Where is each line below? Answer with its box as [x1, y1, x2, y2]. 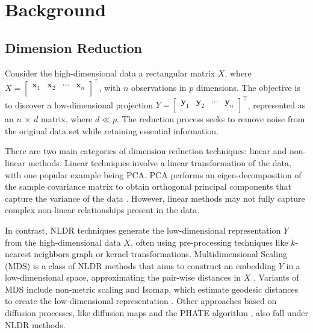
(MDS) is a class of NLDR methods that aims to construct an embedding [5, 259, 276, 272]
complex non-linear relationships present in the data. [5, 204, 200, 216]
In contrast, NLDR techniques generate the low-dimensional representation [5, 223, 281, 236]
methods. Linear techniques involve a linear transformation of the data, [28, 156, 291, 169]
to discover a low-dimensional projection [5, 98, 153, 111]
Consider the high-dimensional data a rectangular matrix [5, 66, 215, 79]
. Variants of [253, 271, 299, 284]
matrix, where [41, 113, 93, 125]
